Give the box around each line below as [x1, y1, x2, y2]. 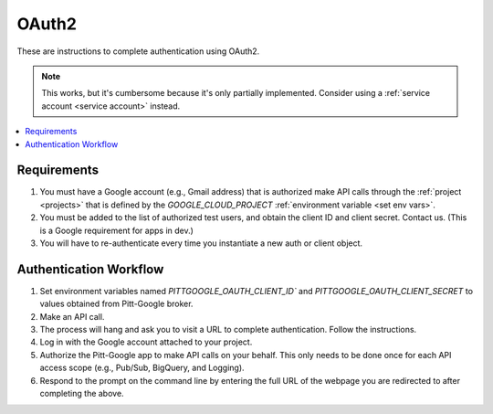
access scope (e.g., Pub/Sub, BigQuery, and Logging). [39, 362, 246, 374]
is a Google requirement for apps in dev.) [39, 225, 194, 236]
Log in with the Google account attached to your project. [39, 336, 253, 347]
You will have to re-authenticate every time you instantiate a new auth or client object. [39, 238, 363, 249]
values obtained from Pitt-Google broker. [39, 298, 194, 310]
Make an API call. [39, 311, 105, 322]
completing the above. [39, 388, 124, 398]
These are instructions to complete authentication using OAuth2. [16, 46, 260, 57]
